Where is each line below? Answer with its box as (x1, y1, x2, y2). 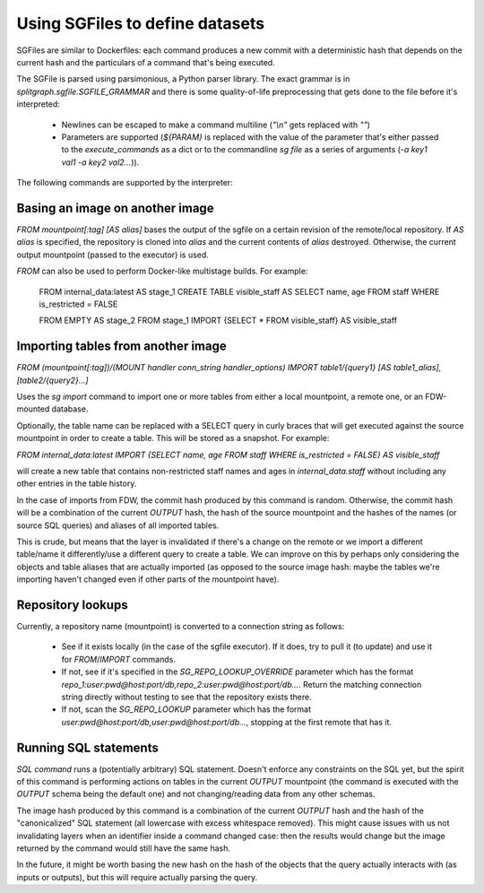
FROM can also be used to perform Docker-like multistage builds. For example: (16, 265, 308, 277)
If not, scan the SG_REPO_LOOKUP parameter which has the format (61, 704, 312, 715)
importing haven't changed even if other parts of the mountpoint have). (16, 574, 280, 585)
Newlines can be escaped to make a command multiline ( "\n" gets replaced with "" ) (61, 119, 371, 130)
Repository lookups (16, 597, 129, 612)
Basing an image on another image (16, 200, 214, 215)
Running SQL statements (16, 740, 159, 755)
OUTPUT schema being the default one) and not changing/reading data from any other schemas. (16, 789, 376, 800)
